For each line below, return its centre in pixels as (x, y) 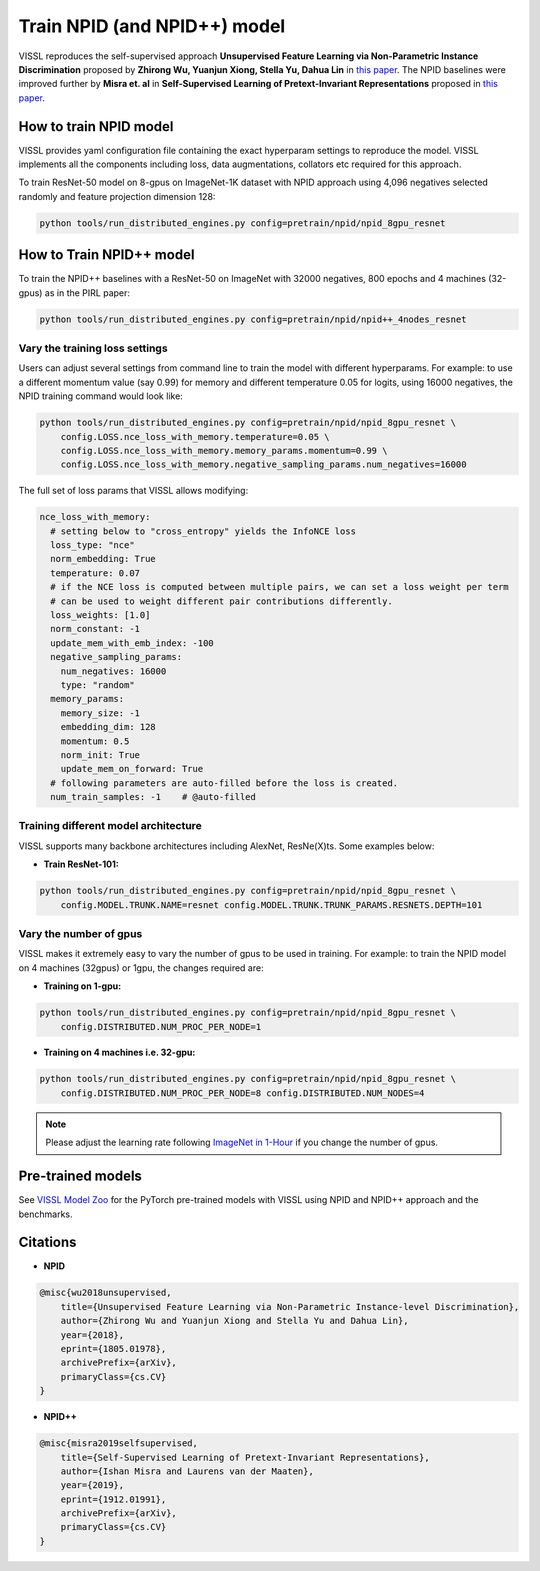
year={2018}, (92, 1334)
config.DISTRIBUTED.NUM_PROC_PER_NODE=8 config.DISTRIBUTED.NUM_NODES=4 (242, 1093)
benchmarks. (46, 1214)
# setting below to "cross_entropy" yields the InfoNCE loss (203, 531)
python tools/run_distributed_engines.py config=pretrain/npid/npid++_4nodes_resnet (253, 319)
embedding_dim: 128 (108, 727)
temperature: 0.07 (95, 573)
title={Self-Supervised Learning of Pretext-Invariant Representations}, (245, 1457)
